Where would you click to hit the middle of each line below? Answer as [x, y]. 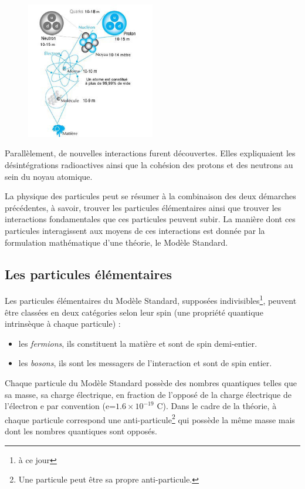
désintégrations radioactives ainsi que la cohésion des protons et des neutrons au [149, 164]
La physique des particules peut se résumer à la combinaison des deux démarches [150, 196]
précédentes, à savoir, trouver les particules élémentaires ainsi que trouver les [143, 207]
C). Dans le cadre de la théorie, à [217, 406]
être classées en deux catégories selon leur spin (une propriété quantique [134, 312]
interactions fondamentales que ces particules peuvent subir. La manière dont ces [150, 219]
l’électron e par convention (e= [60, 406]
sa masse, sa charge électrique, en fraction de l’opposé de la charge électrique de [148, 394]
